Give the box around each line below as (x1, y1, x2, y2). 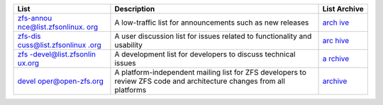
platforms (114, 85, 147, 94)
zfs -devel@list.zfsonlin (17, 49, 96, 59)
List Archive (322, 4, 365, 13)
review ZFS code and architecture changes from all (114, 76, 285, 86)
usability (114, 40, 143, 49)
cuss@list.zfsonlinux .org (17, 40, 102, 49)
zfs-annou (17, 13, 52, 23)
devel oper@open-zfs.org (17, 76, 104, 86)
